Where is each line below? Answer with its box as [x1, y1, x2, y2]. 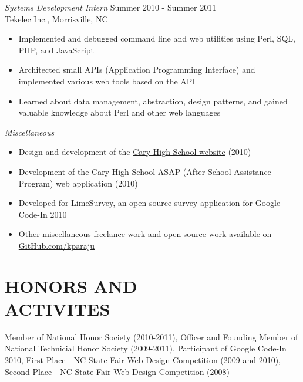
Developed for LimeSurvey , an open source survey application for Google [18, 197, 281, 209]
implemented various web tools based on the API [18, 75, 196, 87]
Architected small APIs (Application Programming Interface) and [18, 63, 255, 76]
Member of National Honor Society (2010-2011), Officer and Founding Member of [5, 330, 298, 343]
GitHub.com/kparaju [18, 239, 95, 251]
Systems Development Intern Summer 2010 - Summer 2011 [5, 1, 217, 13]
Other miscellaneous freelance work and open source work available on [18, 228, 272, 240]
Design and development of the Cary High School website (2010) [18, 146, 251, 158]
